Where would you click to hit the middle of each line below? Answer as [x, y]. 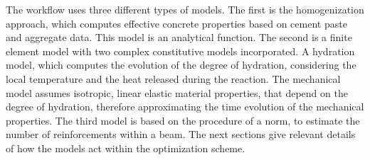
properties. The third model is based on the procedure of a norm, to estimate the [183, 120]
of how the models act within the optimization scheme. [126, 148]
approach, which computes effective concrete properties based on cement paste [176, 23]
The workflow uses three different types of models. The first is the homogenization [185, 9]
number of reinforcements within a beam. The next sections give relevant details [181, 134]
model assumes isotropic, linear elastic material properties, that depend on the [177, 92]
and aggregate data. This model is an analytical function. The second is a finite [179, 37]
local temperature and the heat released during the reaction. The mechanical [173, 78]
